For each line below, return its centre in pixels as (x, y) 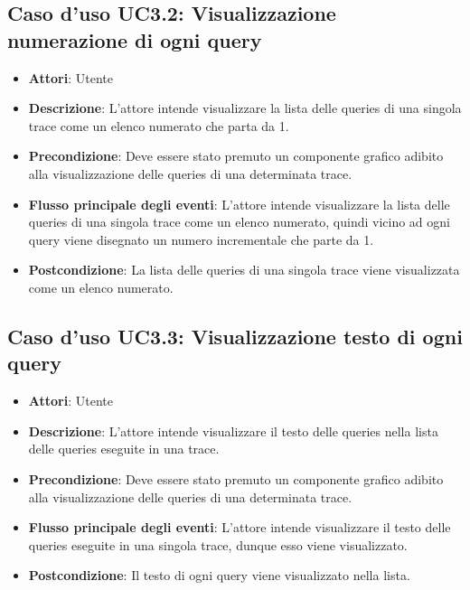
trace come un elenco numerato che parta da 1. (159, 125)
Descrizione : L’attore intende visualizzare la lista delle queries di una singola (245, 108)
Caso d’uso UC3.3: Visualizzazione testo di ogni (235, 336)
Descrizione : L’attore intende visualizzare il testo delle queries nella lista (233, 431)
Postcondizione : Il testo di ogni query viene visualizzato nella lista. (219, 575)
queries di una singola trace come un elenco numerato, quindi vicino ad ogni (239, 222)
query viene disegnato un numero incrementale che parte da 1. (201, 239)
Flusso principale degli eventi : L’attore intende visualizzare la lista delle (239, 204)
